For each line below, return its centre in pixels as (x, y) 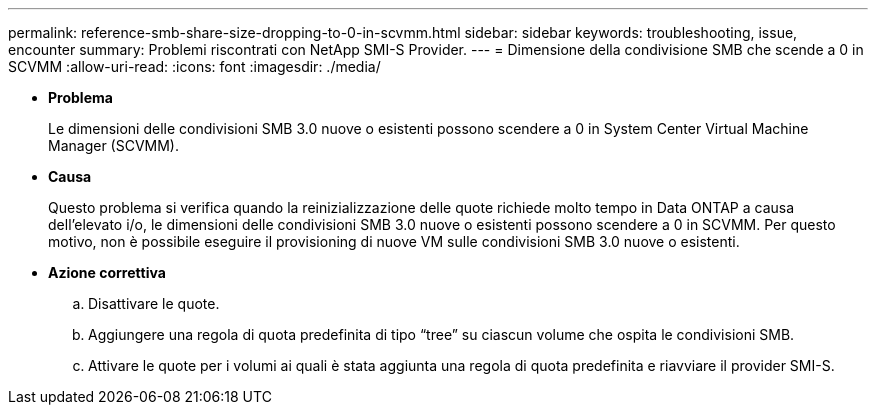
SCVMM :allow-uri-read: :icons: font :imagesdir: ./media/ (194, 66)
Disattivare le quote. (154, 303)
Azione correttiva (107, 272)
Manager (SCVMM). (114, 145)
